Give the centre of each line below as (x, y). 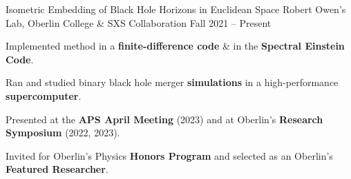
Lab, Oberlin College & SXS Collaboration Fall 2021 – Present (139, 22)
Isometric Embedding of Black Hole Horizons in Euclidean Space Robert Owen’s (176, 9)
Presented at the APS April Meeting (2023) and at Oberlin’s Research (164, 119)
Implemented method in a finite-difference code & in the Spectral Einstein (175, 46)
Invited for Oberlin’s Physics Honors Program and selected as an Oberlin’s (169, 155)
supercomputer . (44, 95)
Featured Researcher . (57, 169)
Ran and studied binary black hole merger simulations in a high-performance (172, 82)
